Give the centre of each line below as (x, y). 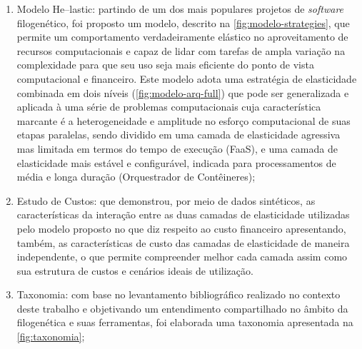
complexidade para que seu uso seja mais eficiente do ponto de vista (165, 65)
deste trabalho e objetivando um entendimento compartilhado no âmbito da (182, 308)
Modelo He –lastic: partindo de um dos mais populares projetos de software (180, 9)
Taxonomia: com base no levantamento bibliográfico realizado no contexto (179, 294)
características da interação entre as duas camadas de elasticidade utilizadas (183, 214)
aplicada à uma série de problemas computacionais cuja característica (169, 107)
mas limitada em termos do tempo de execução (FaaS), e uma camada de (177, 148)
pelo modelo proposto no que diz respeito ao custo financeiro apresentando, (181, 228)
